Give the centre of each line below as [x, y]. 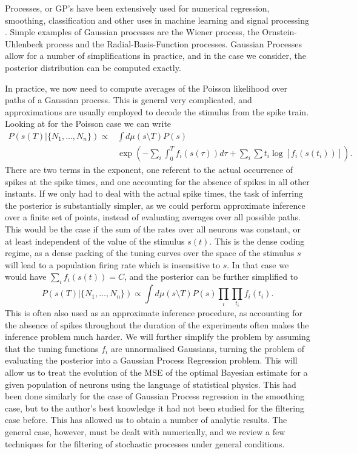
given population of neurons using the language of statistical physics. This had [151, 384]
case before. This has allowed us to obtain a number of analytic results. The [146, 420]
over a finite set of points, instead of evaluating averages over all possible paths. [153, 217]
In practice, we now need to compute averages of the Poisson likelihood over [146, 88]
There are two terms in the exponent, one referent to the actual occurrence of [149, 169]
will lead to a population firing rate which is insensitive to [112, 264]
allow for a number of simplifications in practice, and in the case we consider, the [156, 56]
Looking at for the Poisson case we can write [88, 124]
